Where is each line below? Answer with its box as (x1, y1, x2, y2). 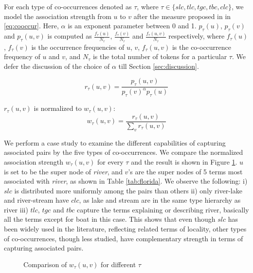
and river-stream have (4, 195, 69, 205)
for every (97, 156, 124, 167)
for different (101, 259, 136, 269)
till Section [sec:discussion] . (118, 61, 199, 71)
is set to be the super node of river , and (4, 166, 123, 176)
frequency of (4, 51, 40, 62)
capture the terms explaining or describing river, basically (76, 204, 249, 214)
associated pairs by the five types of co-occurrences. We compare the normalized (4, 147, 243, 157)
